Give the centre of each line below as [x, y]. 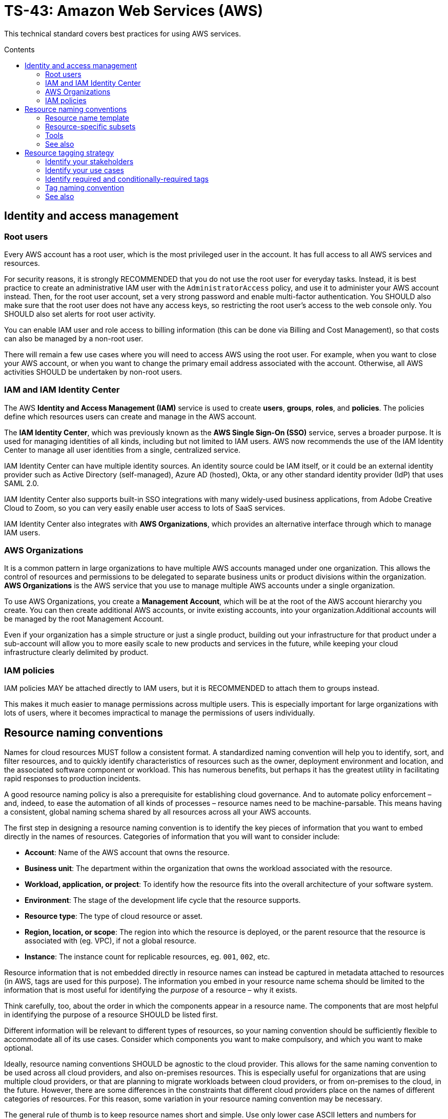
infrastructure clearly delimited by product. [76, 652]
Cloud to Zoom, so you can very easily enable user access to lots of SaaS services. [145, 508]
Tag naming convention [85, 187]
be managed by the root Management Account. [84, 619]
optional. [19, 1048]
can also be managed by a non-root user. [74, 338]
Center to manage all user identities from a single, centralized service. [123, 450]
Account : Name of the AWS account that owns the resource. [127, 853]
